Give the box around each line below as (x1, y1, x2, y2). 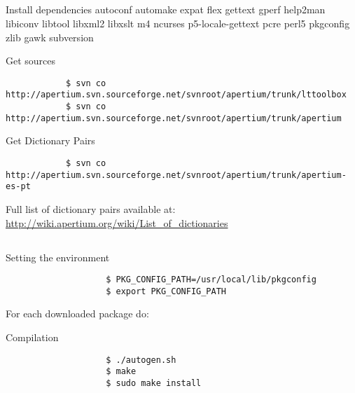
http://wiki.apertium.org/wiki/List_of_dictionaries (6, 215, 228, 230)
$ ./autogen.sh (106, 354, 176, 365)
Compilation (6, 330, 59, 345)
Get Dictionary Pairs (6, 133, 95, 148)
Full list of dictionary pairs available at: (6, 201, 176, 216)
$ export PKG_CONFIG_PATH (106, 286, 226, 296)
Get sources (6, 53, 56, 68)
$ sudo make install (106, 378, 202, 388)
